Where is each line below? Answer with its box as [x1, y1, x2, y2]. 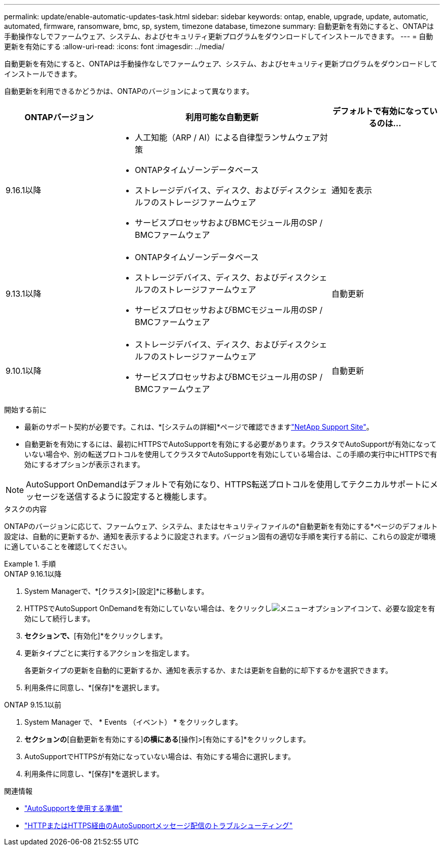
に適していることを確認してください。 [4, 542, 131, 551]
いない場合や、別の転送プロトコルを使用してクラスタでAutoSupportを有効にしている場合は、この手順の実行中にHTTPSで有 [24, 450, 437, 458]
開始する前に [4, 405, 47, 414]
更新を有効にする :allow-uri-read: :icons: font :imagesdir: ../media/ [4, 42, 225, 51]
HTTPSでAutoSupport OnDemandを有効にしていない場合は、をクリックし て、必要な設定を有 [24, 604, 435, 613]
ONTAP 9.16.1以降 [4, 570, 62, 578]
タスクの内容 [4, 505, 47, 513]
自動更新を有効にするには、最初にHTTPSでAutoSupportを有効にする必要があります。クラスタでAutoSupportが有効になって [24, 440, 437, 448]
